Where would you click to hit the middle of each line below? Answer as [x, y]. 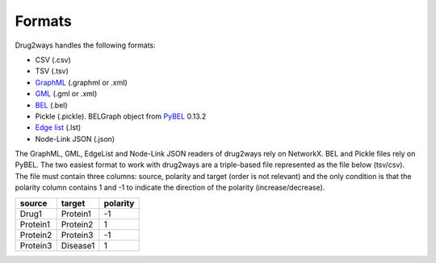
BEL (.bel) [51, 105]
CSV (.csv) [53, 60]
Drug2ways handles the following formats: [86, 45]
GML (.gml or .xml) [66, 94]
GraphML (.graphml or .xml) [82, 82]
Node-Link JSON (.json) [75, 139]
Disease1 [78, 245]
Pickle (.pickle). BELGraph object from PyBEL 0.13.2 [121, 116]
